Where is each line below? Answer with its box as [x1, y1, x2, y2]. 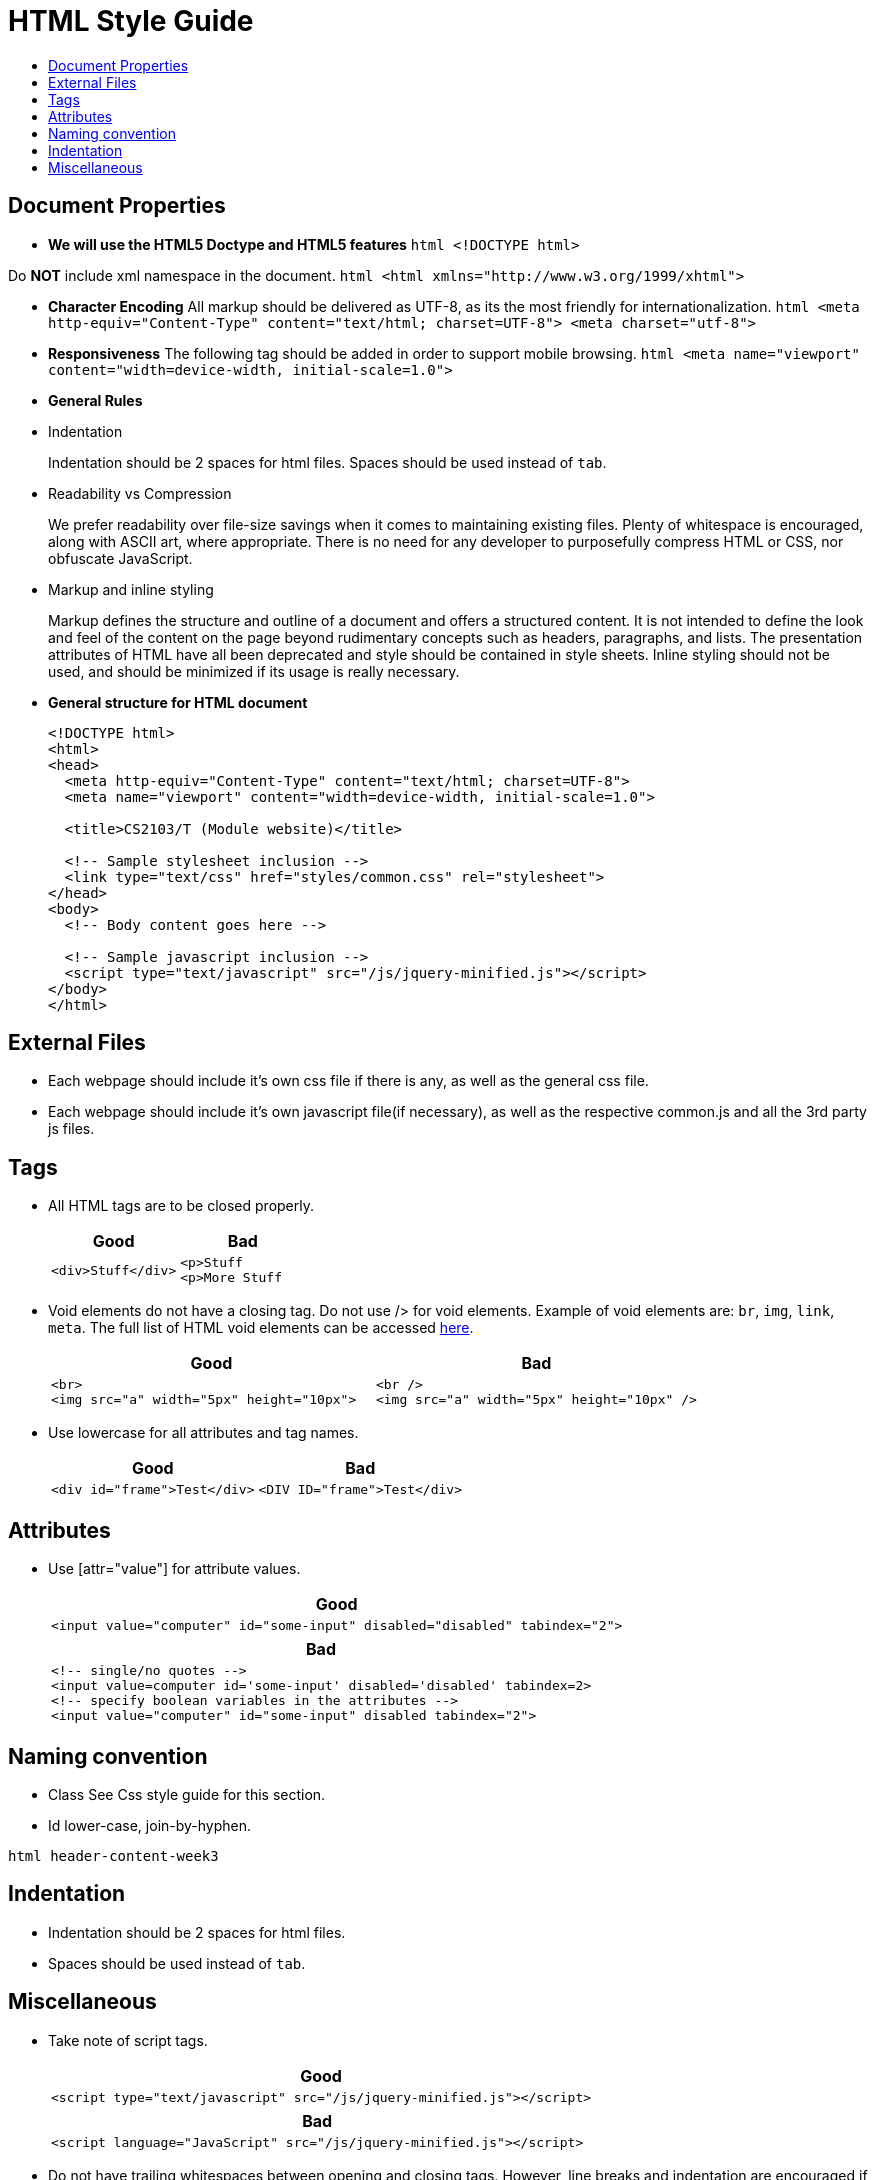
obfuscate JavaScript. [48, 549, 193, 567]
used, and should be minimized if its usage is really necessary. [48, 662, 460, 680]
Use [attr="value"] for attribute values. [48, 1560, 301, 1578]
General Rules [48, 391, 143, 409]
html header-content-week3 [8, 1847, 219, 1864]
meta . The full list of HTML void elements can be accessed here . [48, 1319, 474, 1337]
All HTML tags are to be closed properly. [48, 1197, 315, 1215]
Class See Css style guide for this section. [48, 1785, 326, 1803]
